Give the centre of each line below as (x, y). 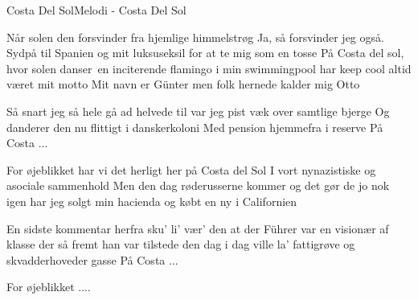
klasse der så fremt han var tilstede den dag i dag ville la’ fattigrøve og (181, 244)
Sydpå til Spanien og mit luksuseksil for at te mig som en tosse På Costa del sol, (205, 53)
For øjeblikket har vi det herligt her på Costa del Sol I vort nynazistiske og (191, 169)
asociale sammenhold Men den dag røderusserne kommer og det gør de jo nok (198, 185)
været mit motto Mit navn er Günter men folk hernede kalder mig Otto (183, 84)
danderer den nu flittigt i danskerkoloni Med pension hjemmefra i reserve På (195, 127)
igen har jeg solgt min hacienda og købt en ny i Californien (152, 201)
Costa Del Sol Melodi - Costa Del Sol (96, 10)
